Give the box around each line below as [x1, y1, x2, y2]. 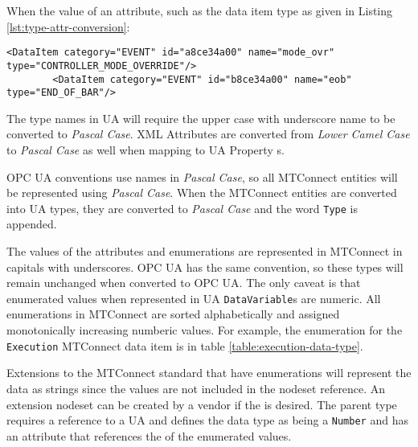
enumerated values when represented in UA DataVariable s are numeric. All [6, 289, 381, 306]
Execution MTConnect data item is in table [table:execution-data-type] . [6, 337, 363, 354]
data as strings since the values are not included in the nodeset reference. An [6, 379, 386, 396]
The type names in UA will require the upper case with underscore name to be [6, 109, 395, 126]
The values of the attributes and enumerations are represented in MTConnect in [6, 243, 403, 260]
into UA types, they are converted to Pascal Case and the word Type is [6, 199, 358, 216]
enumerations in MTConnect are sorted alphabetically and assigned [6, 306, 340, 322]
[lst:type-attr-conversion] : [6, 18, 130, 35]
